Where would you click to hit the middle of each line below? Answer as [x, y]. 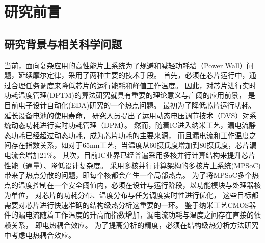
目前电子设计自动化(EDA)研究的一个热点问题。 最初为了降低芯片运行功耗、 [130, 105]
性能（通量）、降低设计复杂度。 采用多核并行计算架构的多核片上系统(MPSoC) [132, 165]
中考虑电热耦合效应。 [40, 235]
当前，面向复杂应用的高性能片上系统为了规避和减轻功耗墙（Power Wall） [125, 65]
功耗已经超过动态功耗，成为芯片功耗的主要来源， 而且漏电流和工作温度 [130, 135]
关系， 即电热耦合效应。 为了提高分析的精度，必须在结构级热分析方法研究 [135, 225]
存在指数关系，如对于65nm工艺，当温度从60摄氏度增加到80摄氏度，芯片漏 [134, 145]
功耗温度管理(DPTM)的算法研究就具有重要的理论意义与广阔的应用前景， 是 [130, 95]
